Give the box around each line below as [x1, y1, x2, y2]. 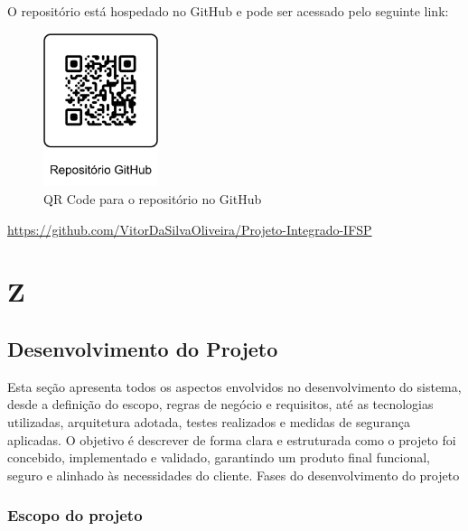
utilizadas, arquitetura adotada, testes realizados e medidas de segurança [7, 412, 410, 431]
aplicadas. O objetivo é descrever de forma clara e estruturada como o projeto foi [7, 430, 456, 449]
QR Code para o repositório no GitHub [43, 189, 262, 208]
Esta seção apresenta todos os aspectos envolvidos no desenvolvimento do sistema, [7, 377, 462, 396]
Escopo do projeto [7, 504, 143, 526]
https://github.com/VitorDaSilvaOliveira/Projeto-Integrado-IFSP [7, 219, 372, 238]
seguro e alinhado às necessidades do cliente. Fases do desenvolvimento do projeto [7, 465, 460, 484]
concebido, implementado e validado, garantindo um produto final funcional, [7, 448, 430, 467]
